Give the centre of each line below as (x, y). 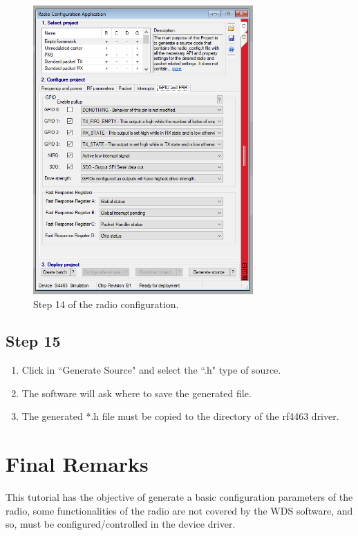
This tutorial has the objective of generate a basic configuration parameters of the (179, 497)
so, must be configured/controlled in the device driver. (121, 524)
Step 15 (33, 341)
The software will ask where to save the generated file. (136, 393)
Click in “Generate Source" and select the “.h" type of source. (151, 370)
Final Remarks (77, 464)
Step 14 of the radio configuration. (106, 304)
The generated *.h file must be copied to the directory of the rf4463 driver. (180, 416)
